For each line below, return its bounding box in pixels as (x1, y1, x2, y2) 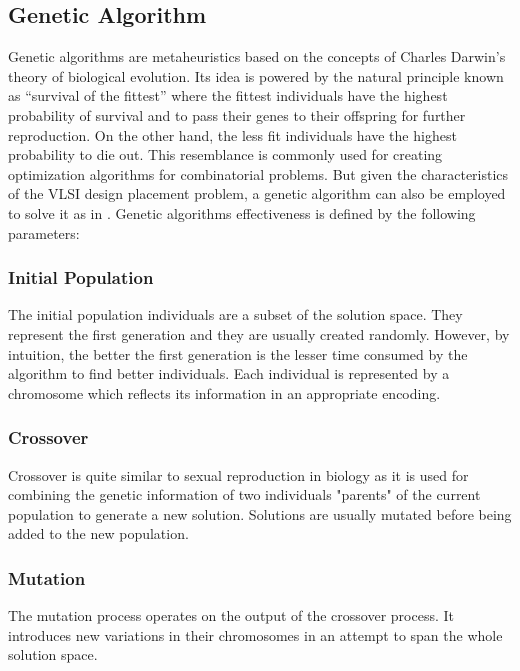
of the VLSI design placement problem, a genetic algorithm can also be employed (8, 183, 506, 204)
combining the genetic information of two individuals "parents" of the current (8, 484, 481, 505)
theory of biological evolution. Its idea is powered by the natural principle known (8, 65, 504, 86)
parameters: (8, 222, 80, 243)
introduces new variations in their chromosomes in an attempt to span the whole (8, 624, 503, 645)
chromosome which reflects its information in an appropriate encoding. (8, 382, 441, 403)
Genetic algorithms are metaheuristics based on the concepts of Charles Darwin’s (8, 46, 506, 67)
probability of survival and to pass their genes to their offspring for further (8, 104, 466, 125)
